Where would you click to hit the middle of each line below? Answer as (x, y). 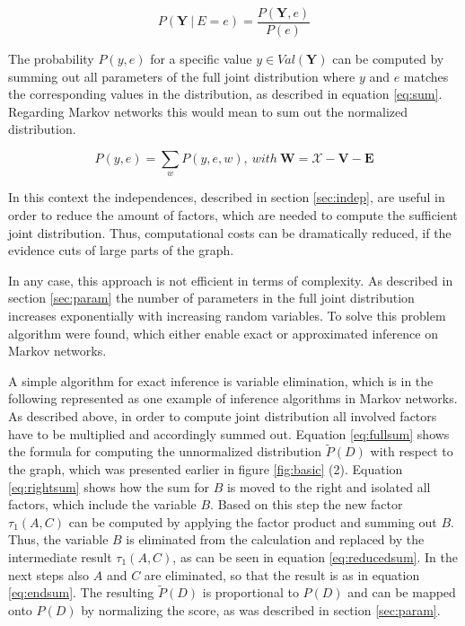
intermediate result (60, 556)
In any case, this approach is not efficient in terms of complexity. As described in (231, 280)
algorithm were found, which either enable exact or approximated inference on (223, 333)
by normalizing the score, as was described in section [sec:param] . (261, 609)
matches (426, 76)
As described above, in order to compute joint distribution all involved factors (223, 415)
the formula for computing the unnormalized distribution (165, 451)
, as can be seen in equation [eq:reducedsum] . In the (315, 556)
